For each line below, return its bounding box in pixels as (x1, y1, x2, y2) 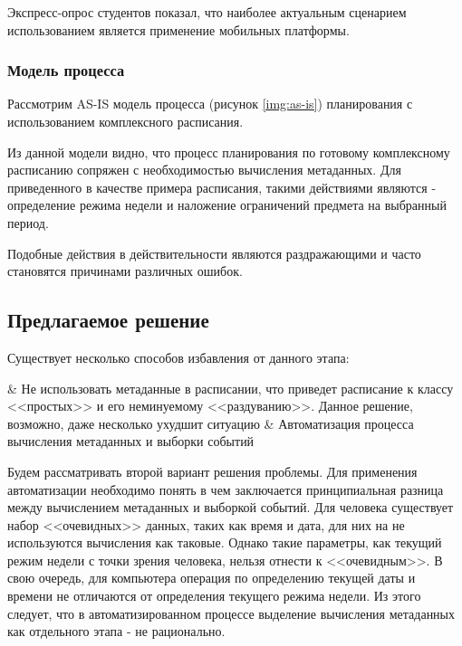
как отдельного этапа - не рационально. (7, 622, 226, 641)
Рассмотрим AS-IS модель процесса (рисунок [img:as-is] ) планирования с (7, 94, 413, 113)
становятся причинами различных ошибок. (7, 261, 243, 280)
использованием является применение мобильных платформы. (7, 20, 350, 39)
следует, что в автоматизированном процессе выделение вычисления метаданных (7, 603, 456, 622)
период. (7, 213, 49, 232)
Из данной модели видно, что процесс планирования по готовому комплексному (7, 142, 450, 161)
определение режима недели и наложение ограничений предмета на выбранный (7, 195, 447, 214)
